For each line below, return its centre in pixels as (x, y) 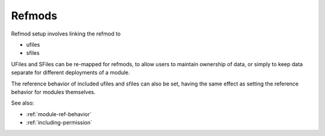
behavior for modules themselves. (53, 92)
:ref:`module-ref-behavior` (59, 114)
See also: (23, 103)
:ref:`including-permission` (59, 123)
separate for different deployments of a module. (71, 73)
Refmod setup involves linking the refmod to (66, 34)
